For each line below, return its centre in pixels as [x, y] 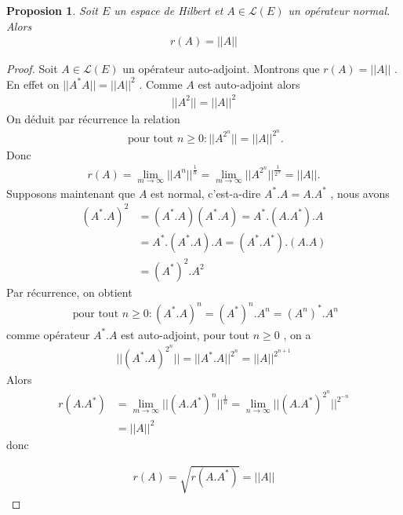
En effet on [33, 84]
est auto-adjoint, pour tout [185, 334]
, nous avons [360, 193]
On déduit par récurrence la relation [93, 118]
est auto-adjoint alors [249, 84]
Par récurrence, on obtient [69, 292]
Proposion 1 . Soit [52, 10]
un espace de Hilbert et [169, 10]
